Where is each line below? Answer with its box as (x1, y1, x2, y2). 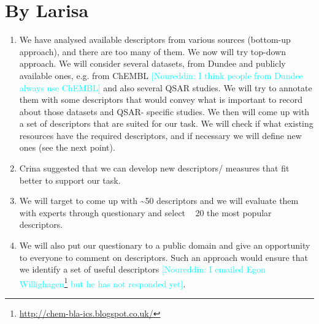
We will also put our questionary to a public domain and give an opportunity (19, 239, 310, 252)
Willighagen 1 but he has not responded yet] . (19, 275, 186, 290)
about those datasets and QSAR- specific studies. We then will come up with (19, 105, 310, 118)
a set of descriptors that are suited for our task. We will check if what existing (19, 117, 313, 130)
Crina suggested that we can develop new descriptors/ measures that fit (19, 162, 290, 175)
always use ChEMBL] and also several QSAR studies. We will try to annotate (19, 81, 312, 94)
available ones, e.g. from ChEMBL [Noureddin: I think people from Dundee (19, 69, 303, 81)
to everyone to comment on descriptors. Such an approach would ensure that (19, 251, 308, 263)
